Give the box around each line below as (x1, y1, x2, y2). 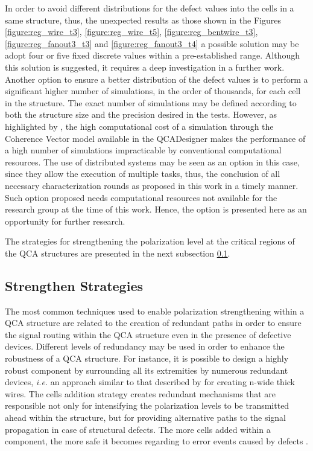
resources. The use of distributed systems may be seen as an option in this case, (5, 155, 300, 168)
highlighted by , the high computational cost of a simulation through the (5, 120, 274, 132)
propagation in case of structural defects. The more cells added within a (5, 423, 271, 435)
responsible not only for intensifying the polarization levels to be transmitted (5, 399, 289, 412)
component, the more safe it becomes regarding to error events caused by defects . (5, 435, 309, 447)
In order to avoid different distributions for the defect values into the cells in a (5, 2, 294, 14)
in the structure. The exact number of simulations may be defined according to (5, 96, 297, 109)
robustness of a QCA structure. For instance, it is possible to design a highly (5, 352, 289, 365)
